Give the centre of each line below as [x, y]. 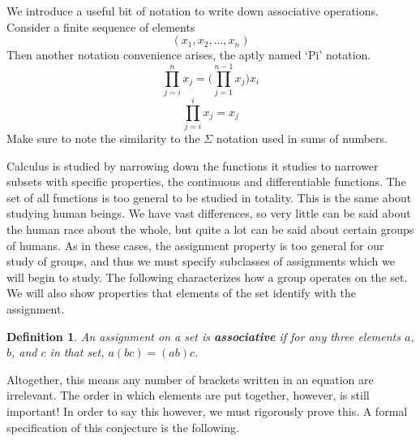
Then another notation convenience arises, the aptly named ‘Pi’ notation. [189, 55]
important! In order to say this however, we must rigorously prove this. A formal [207, 411]
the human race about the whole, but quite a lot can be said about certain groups [210, 229]
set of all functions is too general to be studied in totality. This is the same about [209, 197]
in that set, [77, 352]
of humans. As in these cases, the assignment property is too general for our [195, 245]
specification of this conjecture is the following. [123, 427]
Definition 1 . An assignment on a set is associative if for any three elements [204, 336]
